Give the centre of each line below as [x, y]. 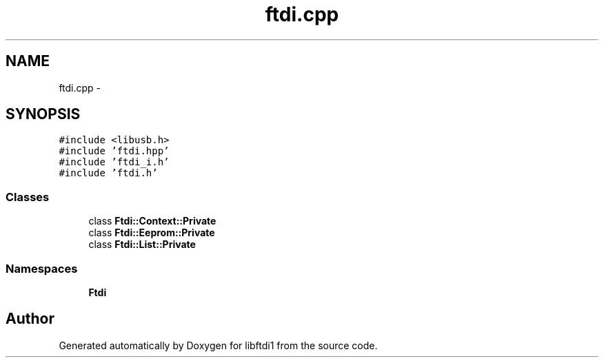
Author [30, 319]
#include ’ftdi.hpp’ [114, 151]
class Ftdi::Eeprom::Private [152, 233]
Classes [28, 197]
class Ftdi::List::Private [142, 245]
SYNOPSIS [43, 114]
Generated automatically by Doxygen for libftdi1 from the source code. [218, 345]
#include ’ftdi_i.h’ [114, 162]
